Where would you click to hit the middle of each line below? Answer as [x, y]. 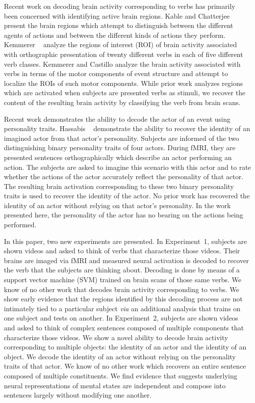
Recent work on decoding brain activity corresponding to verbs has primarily [120, 6]
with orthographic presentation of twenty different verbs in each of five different [124, 54]
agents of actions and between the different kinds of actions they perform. [115, 35]
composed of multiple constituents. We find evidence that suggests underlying [121, 375]
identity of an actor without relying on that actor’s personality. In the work [117, 205]
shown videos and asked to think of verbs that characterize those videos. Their [122, 251]
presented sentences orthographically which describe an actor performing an [118, 157]
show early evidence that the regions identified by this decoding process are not [123, 299]
